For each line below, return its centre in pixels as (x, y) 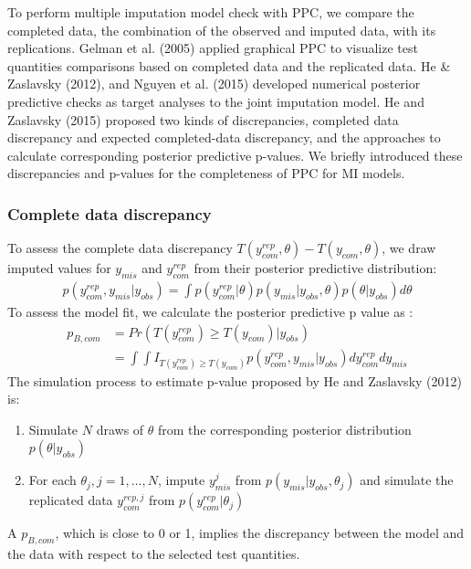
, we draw (409, 248)
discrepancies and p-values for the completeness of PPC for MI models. (206, 173)
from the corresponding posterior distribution (285, 429)
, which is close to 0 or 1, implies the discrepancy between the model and (260, 533)
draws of (120, 429)
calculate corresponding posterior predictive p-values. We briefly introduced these (235, 155)
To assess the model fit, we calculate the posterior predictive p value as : (210, 311)
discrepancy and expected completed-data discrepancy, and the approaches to (224, 137)
